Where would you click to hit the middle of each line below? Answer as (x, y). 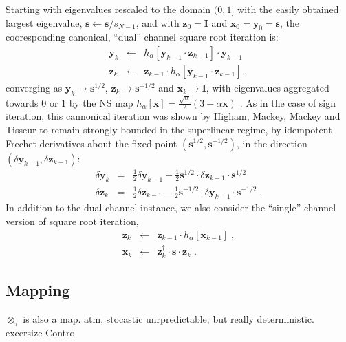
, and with (158, 22)
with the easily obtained (288, 9)
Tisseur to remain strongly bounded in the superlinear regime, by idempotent (169, 129)
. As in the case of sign (288, 102)
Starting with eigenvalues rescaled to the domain (108, 9)
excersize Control (42, 332)
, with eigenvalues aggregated (268, 88)
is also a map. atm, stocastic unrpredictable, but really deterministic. (169, 319)
